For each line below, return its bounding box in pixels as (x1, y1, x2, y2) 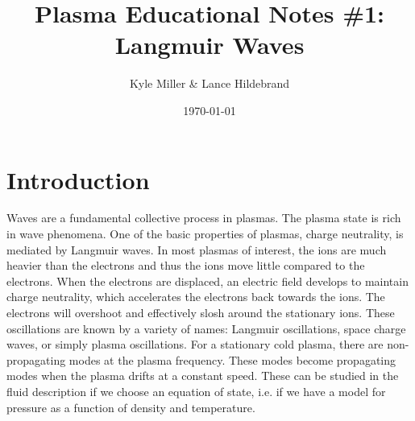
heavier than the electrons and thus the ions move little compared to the (6, 257, 365, 274)
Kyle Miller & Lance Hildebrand (129, 75, 290, 92)
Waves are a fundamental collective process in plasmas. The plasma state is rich (6, 209, 401, 226)
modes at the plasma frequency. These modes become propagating (68, 351, 396, 368)
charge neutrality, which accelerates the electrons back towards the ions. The (6, 288, 385, 305)
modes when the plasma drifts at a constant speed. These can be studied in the (6, 367, 399, 384)
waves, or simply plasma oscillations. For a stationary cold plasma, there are (6, 336, 384, 353)
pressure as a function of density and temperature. (6, 398, 255, 415)
